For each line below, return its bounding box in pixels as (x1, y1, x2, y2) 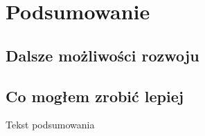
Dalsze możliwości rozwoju (6, 44, 199, 66)
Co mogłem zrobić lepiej (6, 85, 184, 106)
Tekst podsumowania (6, 117, 95, 132)
